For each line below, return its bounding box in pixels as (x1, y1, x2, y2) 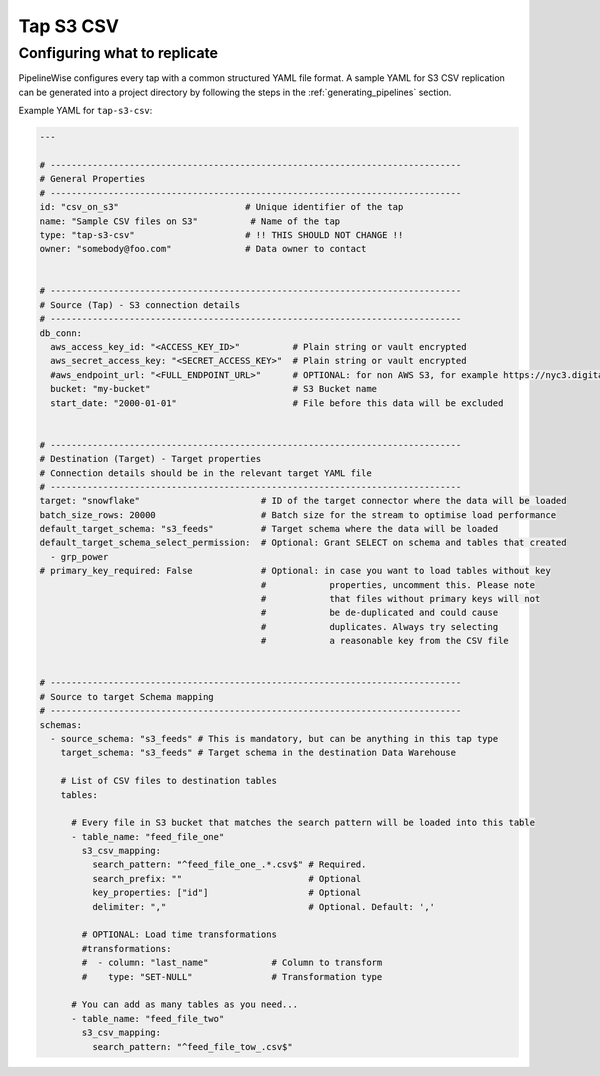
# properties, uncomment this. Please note (260, 579, 535, 590)
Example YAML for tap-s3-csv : (18, 105, 153, 117)
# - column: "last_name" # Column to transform (81, 957, 383, 969)
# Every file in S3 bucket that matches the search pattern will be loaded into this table (71, 817, 535, 829)
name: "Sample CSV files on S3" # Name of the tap (39, 215, 341, 227)
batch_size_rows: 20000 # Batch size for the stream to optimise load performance (39, 509, 557, 520)
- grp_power (50, 551, 109, 562)
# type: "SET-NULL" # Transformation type (81, 971, 383, 982)
